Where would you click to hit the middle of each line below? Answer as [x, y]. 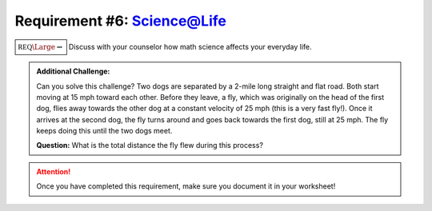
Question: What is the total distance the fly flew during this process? [150, 145]
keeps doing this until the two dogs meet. [104, 131]
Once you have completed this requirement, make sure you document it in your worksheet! [186, 186]
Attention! [54, 171]
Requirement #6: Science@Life [121, 21]
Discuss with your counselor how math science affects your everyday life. [190, 46]
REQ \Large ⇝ [40, 47]
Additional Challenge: [73, 71]
